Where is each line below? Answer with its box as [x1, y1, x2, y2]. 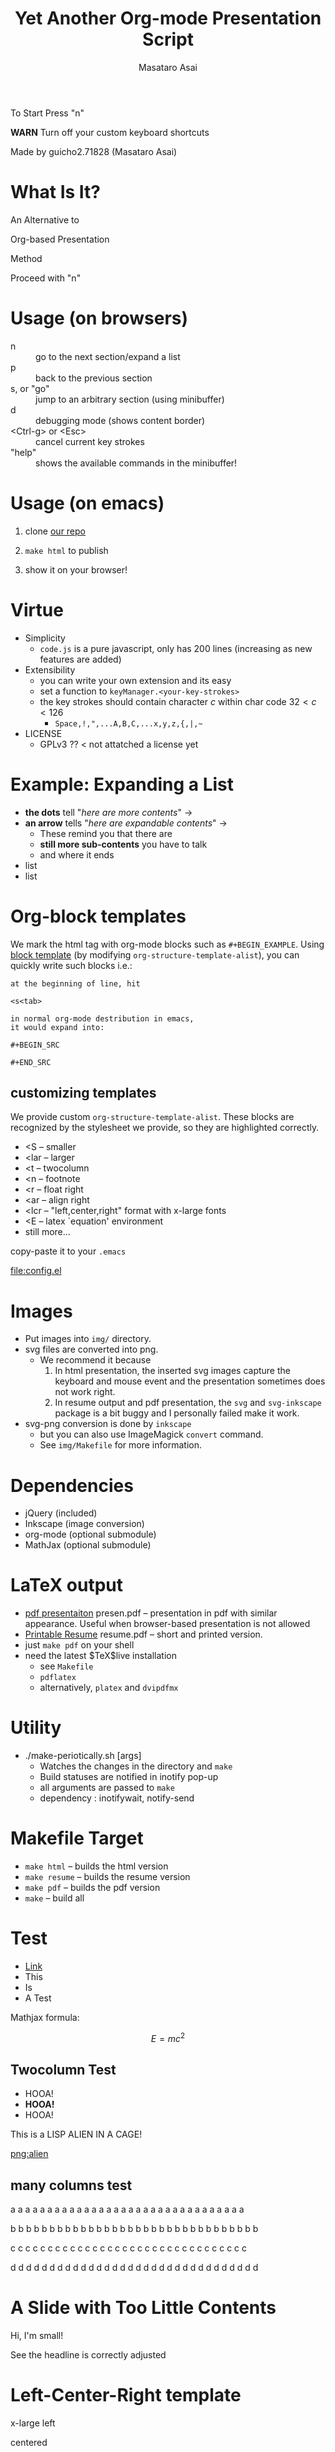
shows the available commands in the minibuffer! [35, 457, 238, 469]
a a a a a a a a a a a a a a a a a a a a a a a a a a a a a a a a [10, 2203, 245, 2216]
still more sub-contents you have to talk [39, 838, 208, 850]
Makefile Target [10, 1827, 144, 1850]
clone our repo [24, 525, 87, 537]
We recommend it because [39, 1354, 152, 1366]
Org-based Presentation [10, 233, 110, 245]
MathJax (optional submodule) [24, 1539, 152, 1551]
